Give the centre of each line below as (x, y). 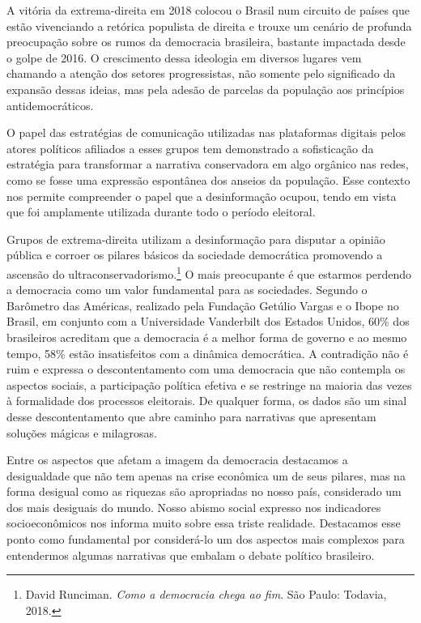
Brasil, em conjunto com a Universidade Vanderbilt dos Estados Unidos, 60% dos (208, 321)
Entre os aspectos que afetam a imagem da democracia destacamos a (177, 460)
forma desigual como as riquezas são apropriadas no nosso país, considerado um (204, 491)
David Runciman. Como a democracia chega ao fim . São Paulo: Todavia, (206, 594)
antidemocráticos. (50, 105)
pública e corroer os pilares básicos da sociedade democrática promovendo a (195, 255)
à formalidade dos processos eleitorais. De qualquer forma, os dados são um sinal (207, 401)
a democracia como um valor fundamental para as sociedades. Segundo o (187, 290)
